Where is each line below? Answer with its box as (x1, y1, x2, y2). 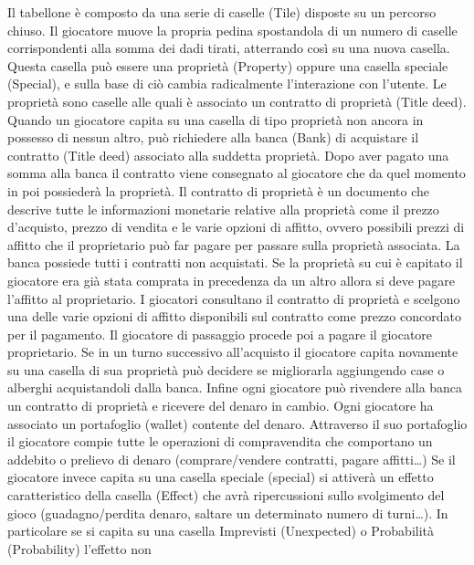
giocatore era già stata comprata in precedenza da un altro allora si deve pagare (7, 270, 456, 289)
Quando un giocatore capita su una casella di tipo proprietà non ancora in (7, 110, 424, 129)
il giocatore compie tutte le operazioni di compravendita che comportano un (7, 432, 433, 451)
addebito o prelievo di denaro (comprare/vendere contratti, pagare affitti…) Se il (7, 449, 456, 468)
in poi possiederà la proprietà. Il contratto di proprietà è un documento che (7, 181, 430, 200)
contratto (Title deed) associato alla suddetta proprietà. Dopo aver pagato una (7, 145, 449, 164)
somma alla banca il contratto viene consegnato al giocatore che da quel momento (7, 163, 466, 183)
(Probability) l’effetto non (7, 539, 152, 558)
